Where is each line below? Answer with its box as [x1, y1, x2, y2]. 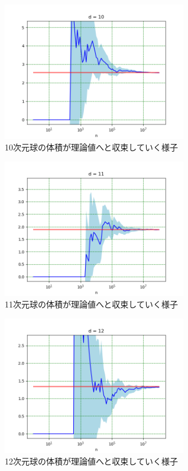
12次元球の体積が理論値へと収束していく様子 [5, 455, 178, 467]
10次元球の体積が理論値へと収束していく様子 [5, 141, 178, 153]
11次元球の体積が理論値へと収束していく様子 [5, 298, 178, 310]
